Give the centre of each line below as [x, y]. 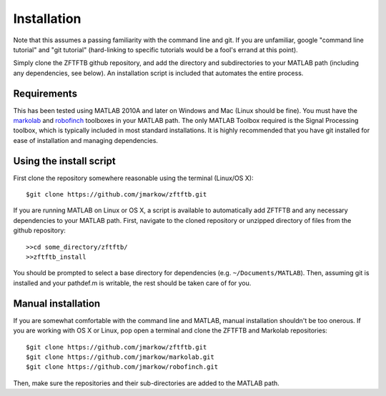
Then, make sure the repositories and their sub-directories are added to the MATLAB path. [147, 383]
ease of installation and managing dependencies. [86, 140]
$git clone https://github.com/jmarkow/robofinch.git [122, 367]
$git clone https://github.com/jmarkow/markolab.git [120, 357]
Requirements [45, 93]
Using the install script [64, 161]
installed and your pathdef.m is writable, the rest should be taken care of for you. [132, 283]
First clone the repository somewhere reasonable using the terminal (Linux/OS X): [133, 178]
